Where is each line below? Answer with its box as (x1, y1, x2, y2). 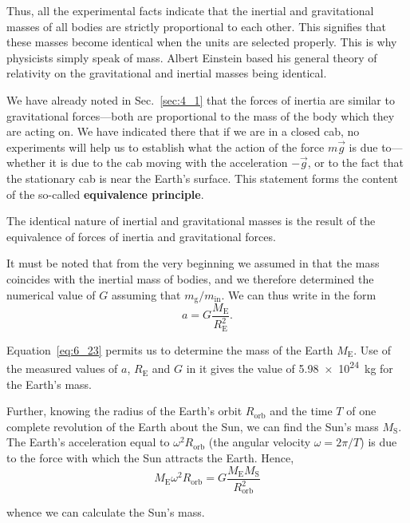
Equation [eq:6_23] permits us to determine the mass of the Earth (6, 341, 333, 358)
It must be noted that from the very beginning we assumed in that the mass (6, 255, 380, 271)
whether (6, 154, 46, 171)
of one (346, 402, 376, 419)
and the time (270, 402, 333, 419)
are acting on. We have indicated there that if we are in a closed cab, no (6, 123, 360, 140)
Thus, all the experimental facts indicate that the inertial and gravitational (6, 2, 374, 18)
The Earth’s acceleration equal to (6, 434, 170, 450)
